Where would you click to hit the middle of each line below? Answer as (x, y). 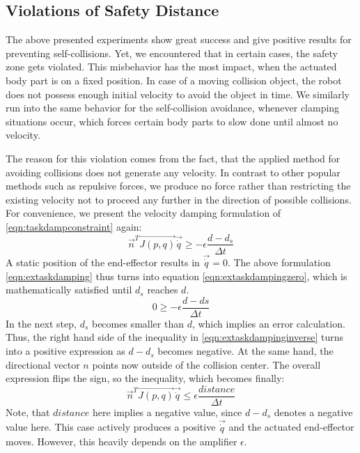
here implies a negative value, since (167, 412)
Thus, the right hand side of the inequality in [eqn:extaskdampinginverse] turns (175, 337)
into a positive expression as (65, 351)
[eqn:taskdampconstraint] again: (74, 226)
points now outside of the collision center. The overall (206, 364)
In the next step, (41, 323)
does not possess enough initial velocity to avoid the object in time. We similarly (178, 94)
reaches (163, 290)
